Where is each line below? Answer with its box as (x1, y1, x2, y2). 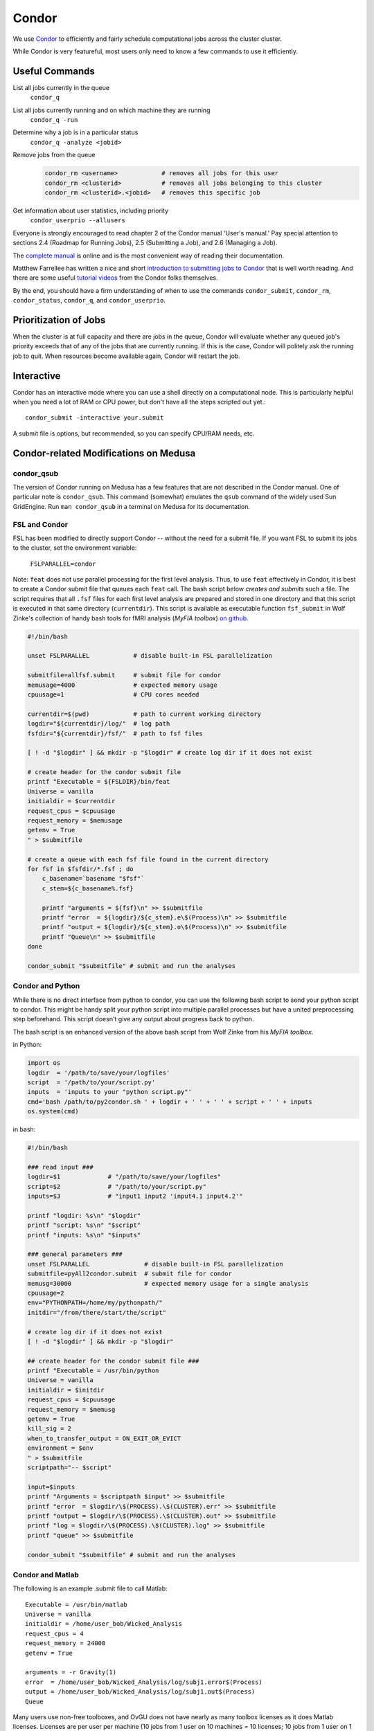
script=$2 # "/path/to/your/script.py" (27, 1183, 207, 1190)
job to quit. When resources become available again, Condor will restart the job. (12, 352, 240, 360)
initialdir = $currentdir (27, 797, 116, 805)
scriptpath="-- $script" (27, 1464, 112, 1471)
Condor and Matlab (12, 1570, 80, 1579)
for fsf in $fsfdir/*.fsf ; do (27, 865, 134, 872)
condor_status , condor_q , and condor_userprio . (12, 296, 166, 305)
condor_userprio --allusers (30, 217, 126, 224)
